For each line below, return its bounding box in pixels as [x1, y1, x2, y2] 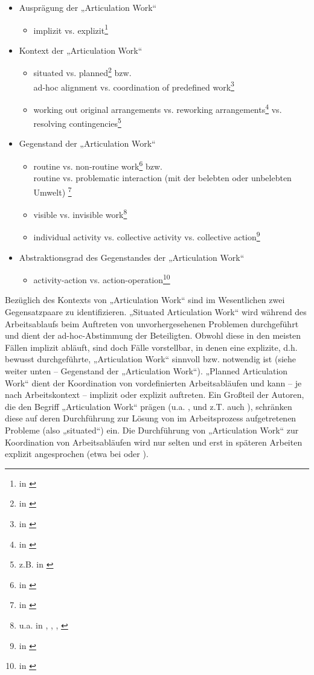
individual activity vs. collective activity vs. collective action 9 [33, 229, 260, 243]
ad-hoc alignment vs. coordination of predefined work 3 [33, 78, 234, 93]
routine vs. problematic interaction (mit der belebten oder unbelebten [33, 171, 292, 184]
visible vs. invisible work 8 [33, 206, 127, 220]
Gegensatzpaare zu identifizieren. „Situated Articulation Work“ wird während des [5, 306, 307, 318]
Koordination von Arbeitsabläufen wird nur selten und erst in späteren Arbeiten [5, 435, 303, 448]
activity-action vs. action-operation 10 [33, 272, 170, 286]
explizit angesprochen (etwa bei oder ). [5, 447, 149, 460]
